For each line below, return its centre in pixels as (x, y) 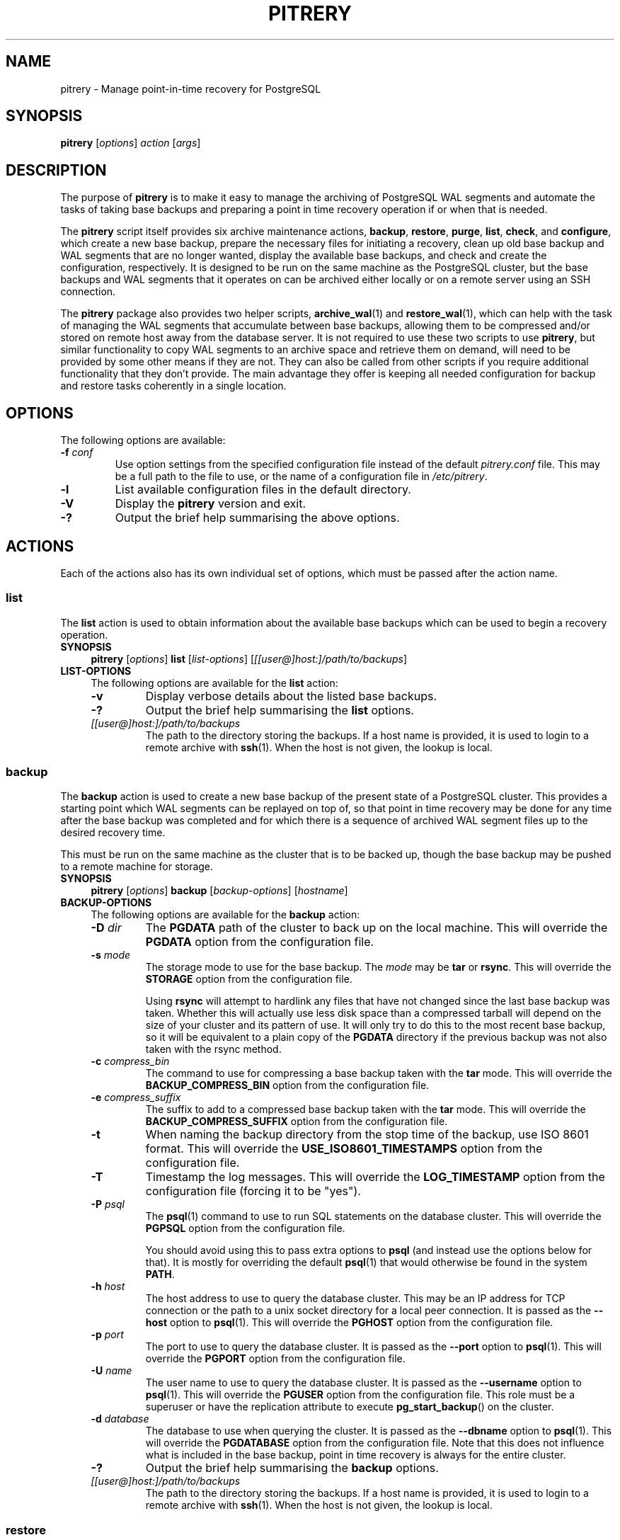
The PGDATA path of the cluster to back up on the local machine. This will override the (377, 928)
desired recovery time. (113, 833)
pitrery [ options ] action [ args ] (131, 143)
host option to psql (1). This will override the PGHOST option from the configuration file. (349, 1323)
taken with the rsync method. (213, 1049)
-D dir (106, 928)
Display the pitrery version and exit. (210, 504)
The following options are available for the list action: (214, 683)
